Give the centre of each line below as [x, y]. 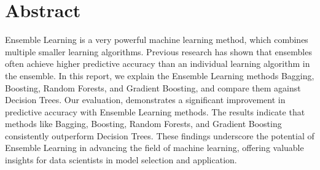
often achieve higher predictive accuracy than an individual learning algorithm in [158, 64]
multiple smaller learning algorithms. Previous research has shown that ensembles [158, 51]
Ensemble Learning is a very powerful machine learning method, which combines [157, 40]
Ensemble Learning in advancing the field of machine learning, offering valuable [154, 148]
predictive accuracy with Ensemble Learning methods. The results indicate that [155, 111]
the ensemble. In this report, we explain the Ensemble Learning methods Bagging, [160, 75]
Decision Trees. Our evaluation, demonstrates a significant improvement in [145, 100]
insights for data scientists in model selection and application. [121, 160]
